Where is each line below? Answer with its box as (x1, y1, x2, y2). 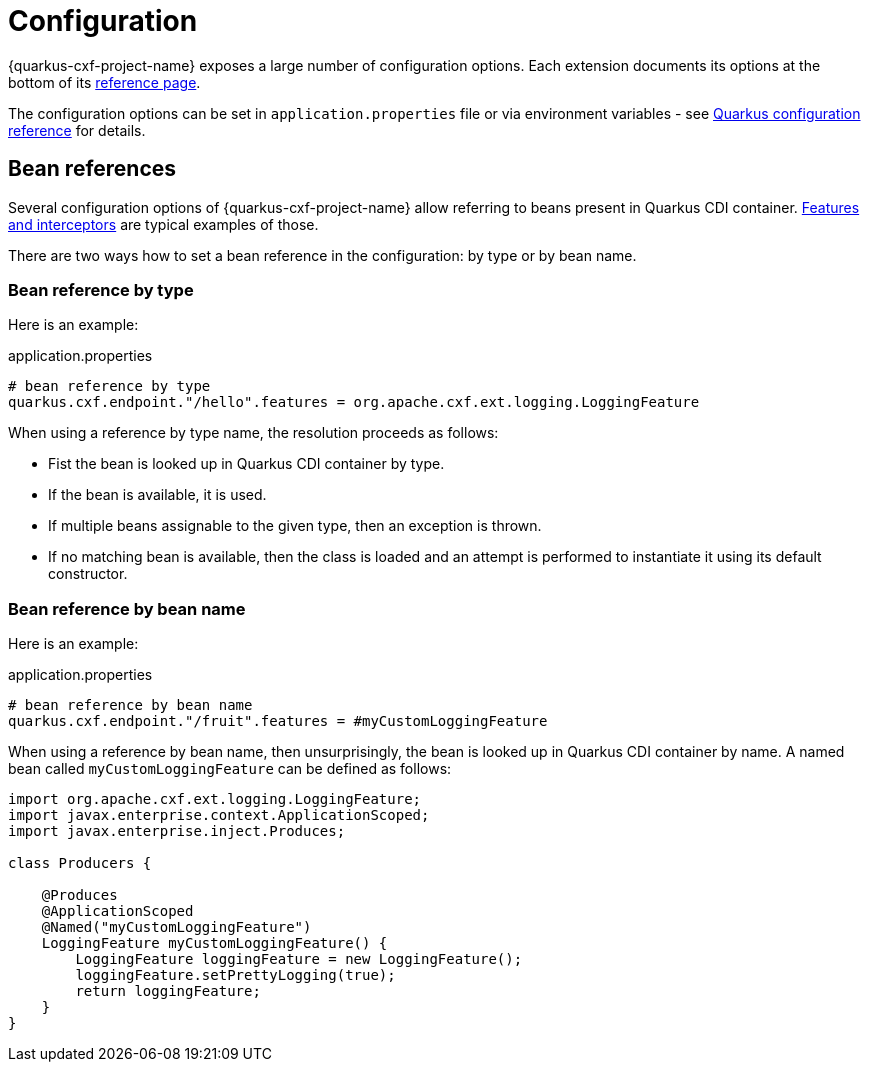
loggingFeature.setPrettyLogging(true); (75, 967, 396, 984)
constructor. (48, 565, 128, 583)
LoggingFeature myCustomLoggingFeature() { (41, 935, 388, 952)
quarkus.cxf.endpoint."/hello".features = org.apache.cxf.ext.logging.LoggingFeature (8, 394, 700, 411)
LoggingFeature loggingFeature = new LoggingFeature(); (75, 951, 523, 968)
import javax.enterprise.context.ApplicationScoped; (8, 807, 430, 824)
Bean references (8, 156, 177, 182)
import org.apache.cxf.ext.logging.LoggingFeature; (8, 791, 422, 808)
